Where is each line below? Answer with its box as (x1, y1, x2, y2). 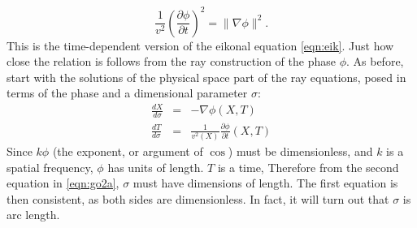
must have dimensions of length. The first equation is (132, 174, 398, 191)
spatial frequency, (7, 158, 93, 175)
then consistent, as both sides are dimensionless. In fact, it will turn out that (7, 190, 389, 207)
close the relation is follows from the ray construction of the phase (7, 53, 336, 70)
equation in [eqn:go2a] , (7, 174, 119, 191)
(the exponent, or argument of (52, 142, 203, 159)
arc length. (7, 206, 60, 223)
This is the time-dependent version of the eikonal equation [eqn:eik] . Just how (7, 37, 394, 54)
